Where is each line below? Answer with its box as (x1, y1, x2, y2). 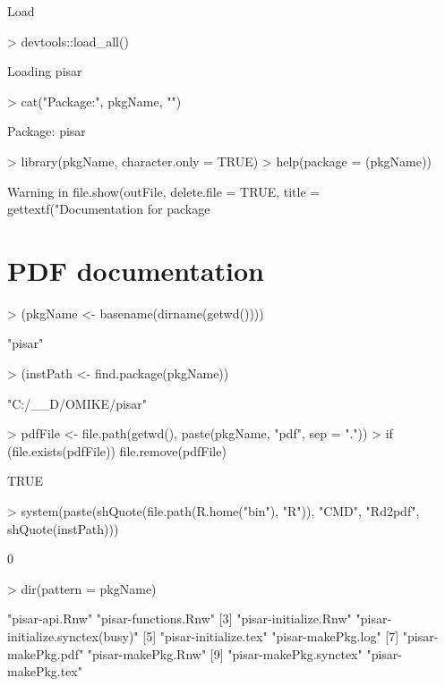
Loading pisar (7, 62, 82, 80)
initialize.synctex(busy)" (7, 627, 139, 645)
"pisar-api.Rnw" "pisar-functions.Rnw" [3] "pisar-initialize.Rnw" (7, 609, 352, 628)
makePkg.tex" (7, 662, 82, 681)
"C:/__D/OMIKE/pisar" (7, 394, 148, 412)
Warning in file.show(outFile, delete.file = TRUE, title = (7, 182, 321, 200)
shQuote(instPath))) (7, 519, 119, 538)
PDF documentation (7, 251, 264, 288)
